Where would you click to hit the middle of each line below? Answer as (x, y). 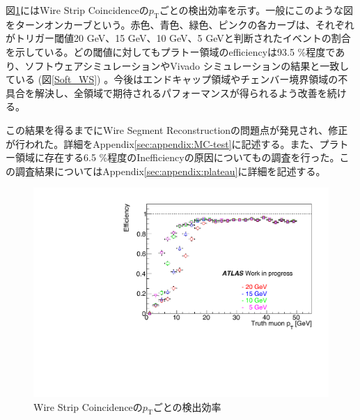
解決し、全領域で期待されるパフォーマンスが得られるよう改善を (181, 92)
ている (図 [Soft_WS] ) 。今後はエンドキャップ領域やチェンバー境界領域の (172, 79)
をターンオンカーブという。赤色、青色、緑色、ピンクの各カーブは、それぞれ (180, 24)
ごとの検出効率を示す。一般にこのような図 (256, 10)
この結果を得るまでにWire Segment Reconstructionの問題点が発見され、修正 (177, 129)
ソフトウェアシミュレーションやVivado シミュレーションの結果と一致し (187, 65)
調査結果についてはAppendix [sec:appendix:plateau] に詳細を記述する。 (170, 171)
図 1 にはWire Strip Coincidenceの (77, 10)
